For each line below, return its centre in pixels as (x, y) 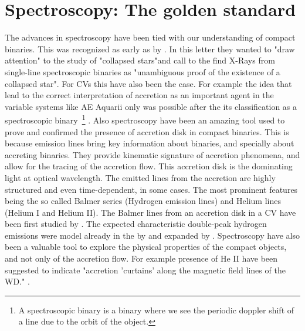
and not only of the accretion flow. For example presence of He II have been (141, 258)
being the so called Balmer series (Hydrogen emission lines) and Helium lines (143, 201)
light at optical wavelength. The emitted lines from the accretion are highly (140, 177)
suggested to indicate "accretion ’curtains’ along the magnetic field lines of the (145, 270)
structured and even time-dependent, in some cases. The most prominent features (151, 189)
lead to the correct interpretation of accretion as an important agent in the (139, 95)
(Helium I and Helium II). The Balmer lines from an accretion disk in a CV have (150, 212)
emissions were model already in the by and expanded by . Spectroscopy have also (152, 235)
